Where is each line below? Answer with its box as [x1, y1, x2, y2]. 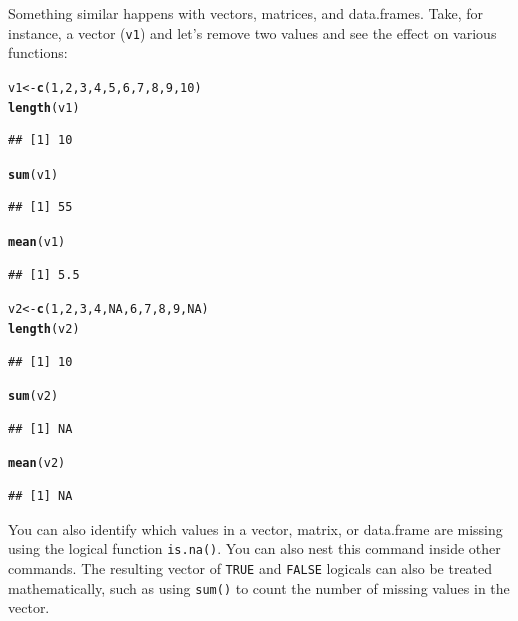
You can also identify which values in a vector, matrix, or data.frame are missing [8, 518, 503, 539]
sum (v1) [8, 167, 59, 182]
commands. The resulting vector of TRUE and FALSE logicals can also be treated [8, 557, 493, 578]
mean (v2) [8, 456, 66, 471]
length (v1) [8, 100, 80, 115]
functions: [8, 42, 68, 63]
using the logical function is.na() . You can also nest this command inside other [8, 538, 501, 559]
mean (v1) [8, 235, 66, 249]
